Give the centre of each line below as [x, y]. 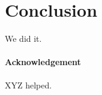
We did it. [23, 39]
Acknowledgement [43, 62]
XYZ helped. [28, 85]
